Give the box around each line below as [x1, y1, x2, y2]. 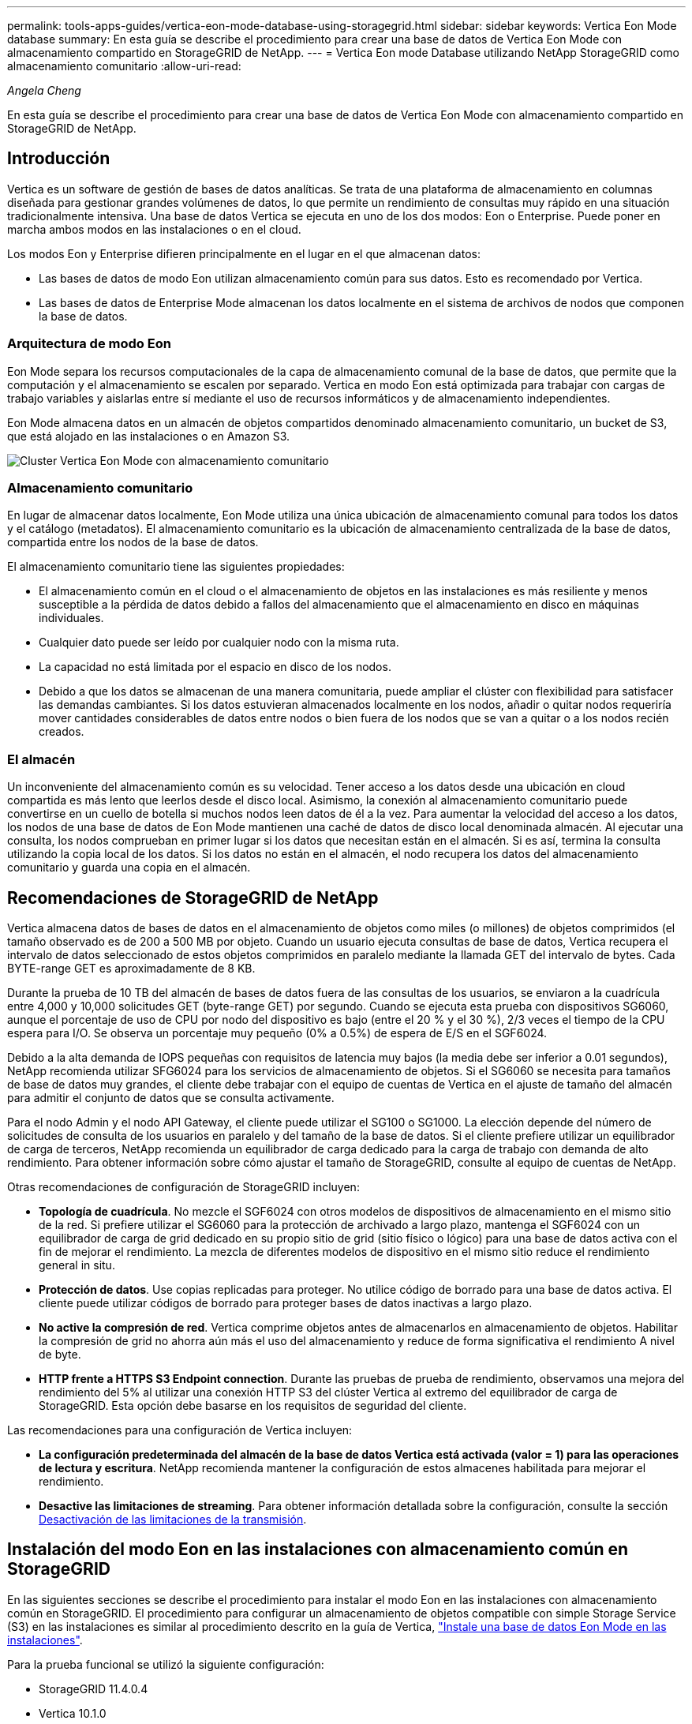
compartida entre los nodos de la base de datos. [7, 535, 259, 549]
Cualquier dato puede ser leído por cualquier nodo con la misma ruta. [39, 635, 399, 650]
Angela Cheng [7, 84, 81, 97]
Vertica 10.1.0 [39, 1706, 107, 1720]
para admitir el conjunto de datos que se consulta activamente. [7, 1090, 335, 1104]
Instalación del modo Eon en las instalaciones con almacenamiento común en [7, 1539, 629, 1560]
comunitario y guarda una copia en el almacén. [7, 860, 251, 875]
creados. [39, 725, 84, 739]
